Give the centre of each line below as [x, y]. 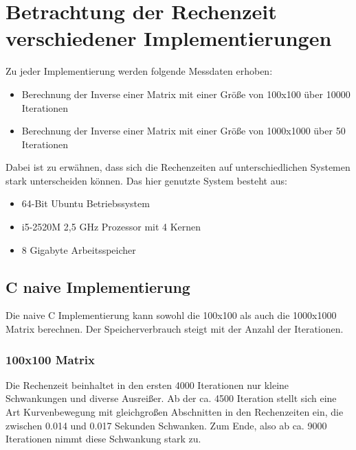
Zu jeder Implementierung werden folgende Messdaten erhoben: [139, 71]
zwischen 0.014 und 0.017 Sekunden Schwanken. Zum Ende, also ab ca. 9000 [166, 425]
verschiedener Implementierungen [169, 38]
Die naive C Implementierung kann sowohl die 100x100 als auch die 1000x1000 [171, 315]
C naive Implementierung [98, 286]
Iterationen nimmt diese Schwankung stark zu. [103, 439]
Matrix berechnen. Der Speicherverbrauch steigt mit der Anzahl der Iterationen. [175, 329]
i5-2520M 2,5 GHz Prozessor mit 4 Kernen [111, 227]
